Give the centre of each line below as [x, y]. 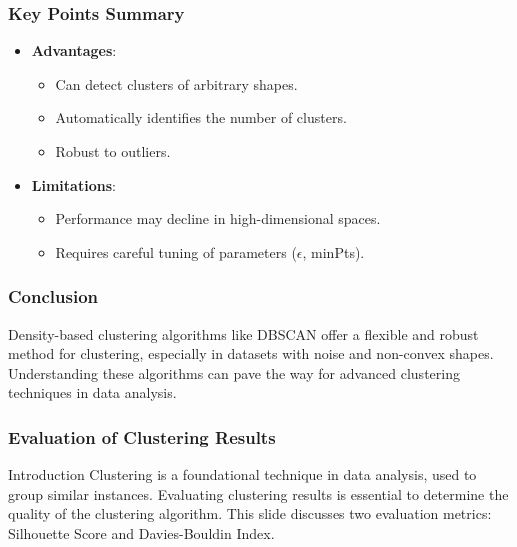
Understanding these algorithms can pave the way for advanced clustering [234, 372]
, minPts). [333, 251]
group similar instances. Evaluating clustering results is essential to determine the [258, 493]
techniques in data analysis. [92, 392]
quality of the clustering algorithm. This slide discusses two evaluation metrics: [250, 513]
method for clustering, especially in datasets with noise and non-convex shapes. [251, 353]
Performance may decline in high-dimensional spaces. [218, 218]
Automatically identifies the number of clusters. [201, 117]
